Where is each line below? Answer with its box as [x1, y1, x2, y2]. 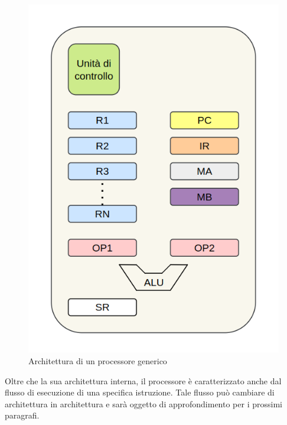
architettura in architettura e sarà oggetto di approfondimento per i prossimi [5, 397, 282, 410]
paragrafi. [5, 409, 40, 421]
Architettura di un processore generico [28, 355, 167, 367]
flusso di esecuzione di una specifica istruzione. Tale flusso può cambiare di [5, 386, 275, 398]
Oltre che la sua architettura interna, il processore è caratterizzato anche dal [5, 374, 282, 387]
